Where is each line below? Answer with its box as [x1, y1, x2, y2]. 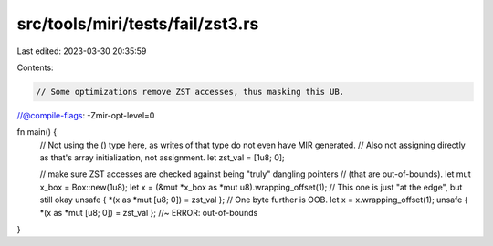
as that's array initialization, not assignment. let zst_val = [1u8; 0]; [39, 152, 285, 163]
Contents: [16, 62, 54, 73]
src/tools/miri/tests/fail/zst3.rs [16, 14, 259, 34]
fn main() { [16, 127, 58, 138]
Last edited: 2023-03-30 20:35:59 [16, 46, 147, 56]
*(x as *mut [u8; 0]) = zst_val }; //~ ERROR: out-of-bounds [39, 207, 258, 218]
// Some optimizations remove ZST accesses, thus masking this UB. [36, 87, 345, 97]
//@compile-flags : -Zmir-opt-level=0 [16, 109, 155, 120]
